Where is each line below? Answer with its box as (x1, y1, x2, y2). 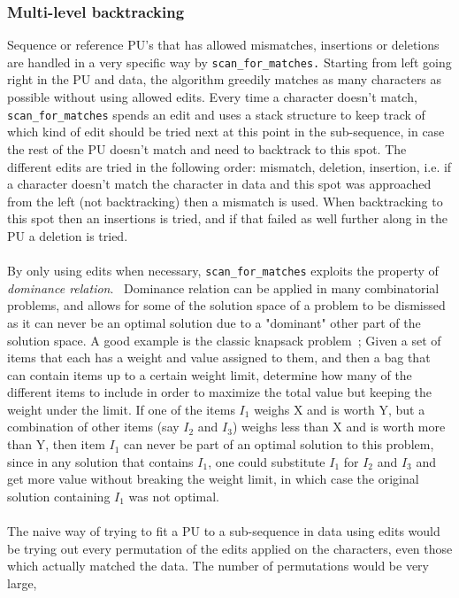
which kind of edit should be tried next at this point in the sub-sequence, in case (7, 122, 445, 141)
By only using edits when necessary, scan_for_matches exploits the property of (7, 261, 439, 280)
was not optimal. (128, 486, 219, 505)
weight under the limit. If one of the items (7, 400, 235, 418)
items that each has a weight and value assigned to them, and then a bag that (7, 348, 431, 367)
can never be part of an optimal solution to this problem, (124, 435, 434, 454)
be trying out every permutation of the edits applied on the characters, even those (7, 539, 453, 557)
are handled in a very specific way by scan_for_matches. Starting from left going (7, 52, 452, 71)
